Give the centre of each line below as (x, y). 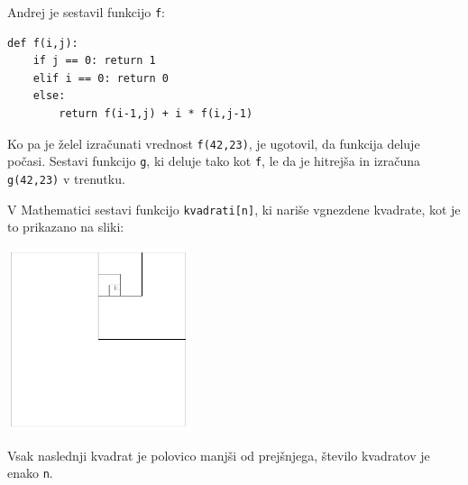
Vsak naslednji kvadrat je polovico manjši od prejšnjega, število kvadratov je (219, 455)
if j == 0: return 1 (94, 61)
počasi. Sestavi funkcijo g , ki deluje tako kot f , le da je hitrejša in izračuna (214, 161)
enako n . (30, 473)
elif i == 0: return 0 (101, 78)
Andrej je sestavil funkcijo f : (87, 12)
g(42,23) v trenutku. (66, 178)
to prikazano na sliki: (66, 227)
